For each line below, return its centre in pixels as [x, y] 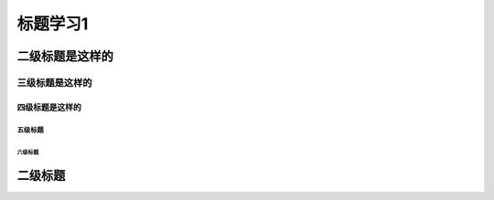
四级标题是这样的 [49, 107]
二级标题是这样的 [65, 56]
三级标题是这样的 [54, 82]
